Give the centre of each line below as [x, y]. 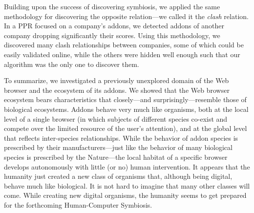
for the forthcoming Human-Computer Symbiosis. [78, 204]
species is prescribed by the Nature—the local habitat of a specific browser [116, 157]
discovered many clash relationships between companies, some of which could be [124, 45]
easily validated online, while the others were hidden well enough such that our [122, 54]
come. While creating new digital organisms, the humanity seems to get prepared [125, 195]
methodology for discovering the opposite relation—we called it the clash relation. [126, 16]
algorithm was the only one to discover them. [72, 64]
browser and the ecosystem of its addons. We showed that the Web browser [117, 90]
